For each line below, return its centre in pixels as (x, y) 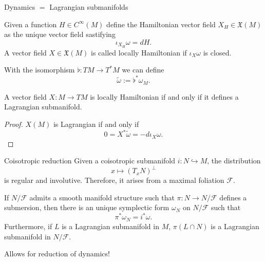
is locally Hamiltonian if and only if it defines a (164, 96)
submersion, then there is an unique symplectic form (87, 207)
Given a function (31, 24)
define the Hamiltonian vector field (161, 24)
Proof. (14, 124)
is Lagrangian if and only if (96, 124)
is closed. (217, 52)
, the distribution (234, 161)
